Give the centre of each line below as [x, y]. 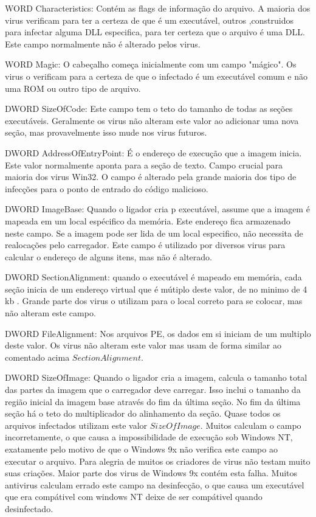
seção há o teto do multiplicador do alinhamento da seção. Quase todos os [143, 413]
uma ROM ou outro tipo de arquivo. [73, 88]
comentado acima [37, 357]
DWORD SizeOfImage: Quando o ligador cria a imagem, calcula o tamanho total [156, 377]
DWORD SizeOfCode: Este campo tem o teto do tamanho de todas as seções [149, 109]
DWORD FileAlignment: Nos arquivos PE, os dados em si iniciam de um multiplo [158, 333]
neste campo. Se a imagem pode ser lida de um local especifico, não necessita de [154, 233]
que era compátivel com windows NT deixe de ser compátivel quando [134, 497]
